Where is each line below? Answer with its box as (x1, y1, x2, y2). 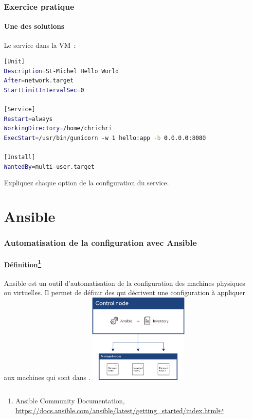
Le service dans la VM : (4, 40, 76, 50)
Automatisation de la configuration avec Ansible (4, 237, 197, 249)
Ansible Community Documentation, (15, 396, 125, 406)
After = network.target (4, 77, 74, 84)
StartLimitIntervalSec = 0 (4, 87, 84, 94)
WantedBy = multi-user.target (4, 163, 95, 170)
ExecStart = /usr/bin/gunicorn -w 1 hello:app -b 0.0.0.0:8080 (4, 134, 206, 141)
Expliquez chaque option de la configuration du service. (4, 178, 169, 188)
